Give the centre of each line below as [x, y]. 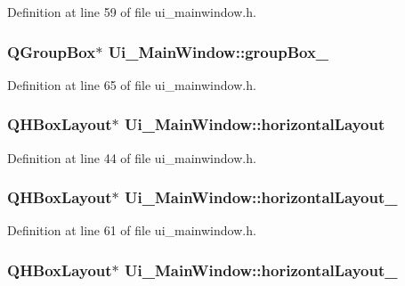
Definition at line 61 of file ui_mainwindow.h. [132, 230]
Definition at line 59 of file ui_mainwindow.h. [132, 12]
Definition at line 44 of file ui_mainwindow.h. [132, 157]
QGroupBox [52, 51]
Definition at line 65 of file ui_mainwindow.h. [132, 84]
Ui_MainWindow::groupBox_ [219, 51]
